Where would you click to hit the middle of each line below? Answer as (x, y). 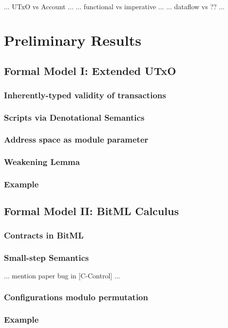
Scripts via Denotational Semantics (74, 117)
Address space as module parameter (76, 139)
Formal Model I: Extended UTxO (90, 71)
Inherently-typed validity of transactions (85, 95)
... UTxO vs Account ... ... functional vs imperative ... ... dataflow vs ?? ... (114, 6)
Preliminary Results (73, 40)
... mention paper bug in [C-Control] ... (62, 275)
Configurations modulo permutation (76, 297)
